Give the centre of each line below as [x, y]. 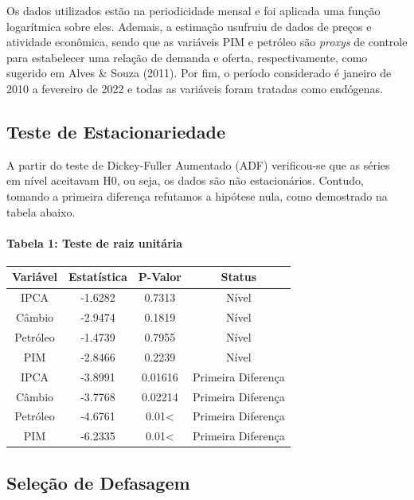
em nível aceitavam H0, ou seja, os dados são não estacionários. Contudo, [185, 180]
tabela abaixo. [41, 211]
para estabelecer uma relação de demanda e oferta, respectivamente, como [187, 57]
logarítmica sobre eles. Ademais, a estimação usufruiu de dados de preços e [189, 26]
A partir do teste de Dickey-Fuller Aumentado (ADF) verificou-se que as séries [198, 164]
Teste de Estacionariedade [116, 131]
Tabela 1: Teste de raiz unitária [95, 242]
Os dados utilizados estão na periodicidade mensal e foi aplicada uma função [193, 10]
